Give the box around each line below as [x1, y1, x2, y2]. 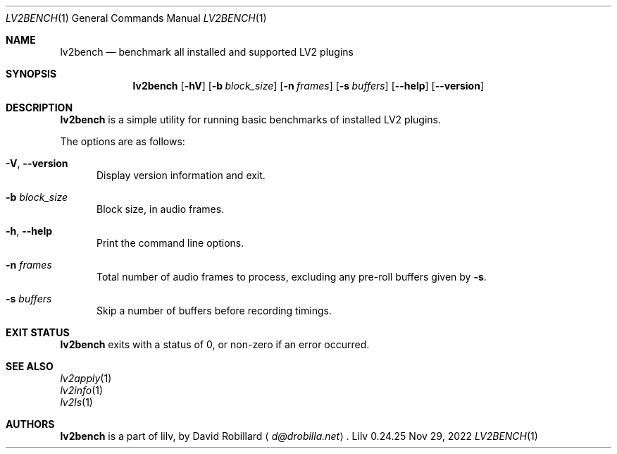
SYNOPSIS [6, 68, 57, 80]
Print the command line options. [96, 237, 244, 249]
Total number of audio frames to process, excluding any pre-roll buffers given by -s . [96, 271, 487, 283]
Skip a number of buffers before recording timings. [96, 305, 332, 317]
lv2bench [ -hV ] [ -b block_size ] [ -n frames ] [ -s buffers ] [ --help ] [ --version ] [132, 80, 485, 92]
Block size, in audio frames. [96, 203, 225, 215]
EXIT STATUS [6, 326, 70, 338]
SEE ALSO [6, 360, 54, 372]
